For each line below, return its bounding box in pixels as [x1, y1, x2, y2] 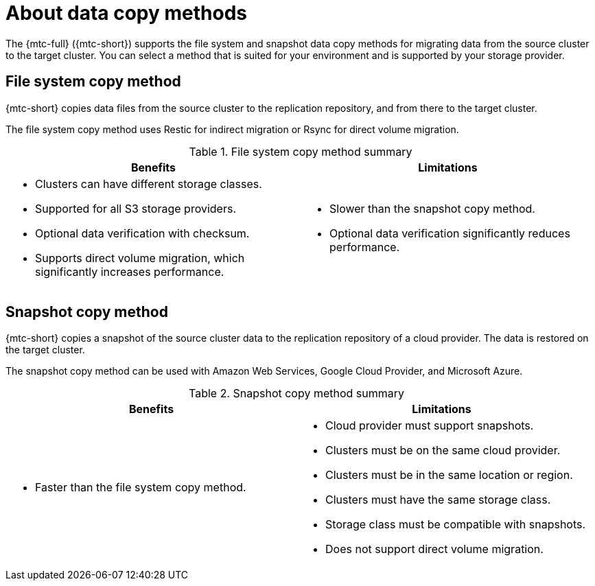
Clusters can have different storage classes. [35, 176, 262, 191]
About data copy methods [5, 1, 247, 25]
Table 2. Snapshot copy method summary [188, 386, 405, 401]
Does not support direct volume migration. [325, 542, 544, 556]
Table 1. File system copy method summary [189, 144, 412, 159]
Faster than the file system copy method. [35, 480, 246, 495]
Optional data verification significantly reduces [329, 226, 570, 240]
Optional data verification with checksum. [35, 226, 250, 240]
